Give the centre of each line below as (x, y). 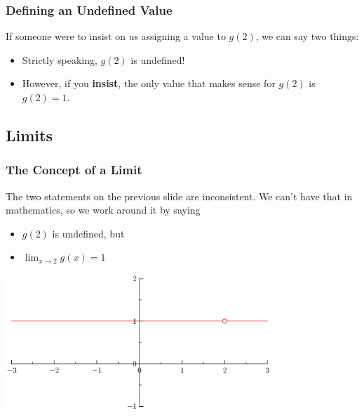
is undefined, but (88, 233)
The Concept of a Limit (74, 170)
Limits (29, 135)
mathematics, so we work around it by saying (103, 210)
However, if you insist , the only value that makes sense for (149, 83)
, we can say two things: (307, 36)
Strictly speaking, (60, 59)
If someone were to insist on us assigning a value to (116, 36)
